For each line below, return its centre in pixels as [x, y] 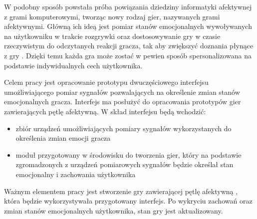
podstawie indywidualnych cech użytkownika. [73, 65]
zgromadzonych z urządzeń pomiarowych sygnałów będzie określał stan [125, 164]
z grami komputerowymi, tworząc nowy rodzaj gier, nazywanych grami [112, 16]
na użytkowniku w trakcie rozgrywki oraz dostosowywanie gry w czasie [112, 36]
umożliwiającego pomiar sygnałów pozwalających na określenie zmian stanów [122, 92]
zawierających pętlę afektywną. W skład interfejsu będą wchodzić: [105, 111]
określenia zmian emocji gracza [63, 138]
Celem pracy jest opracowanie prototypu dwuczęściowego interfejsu [106, 82]
